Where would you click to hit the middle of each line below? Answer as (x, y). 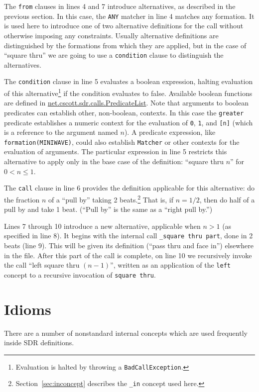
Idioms (28, 309)
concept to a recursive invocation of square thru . (80, 274)
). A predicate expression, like (170, 132)
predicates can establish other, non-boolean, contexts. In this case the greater (124, 112)
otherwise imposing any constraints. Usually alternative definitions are (111, 35)
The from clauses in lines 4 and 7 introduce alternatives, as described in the (120, 6)
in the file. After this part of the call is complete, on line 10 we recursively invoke (128, 255)
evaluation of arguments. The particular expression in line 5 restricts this (116, 151)
